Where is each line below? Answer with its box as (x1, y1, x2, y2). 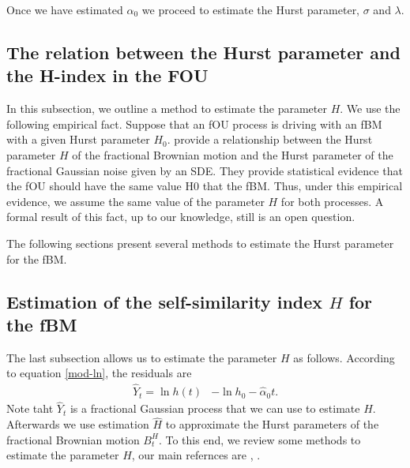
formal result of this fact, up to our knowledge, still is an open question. (6, 208, 355, 225)
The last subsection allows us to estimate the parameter (6, 349, 277, 365)
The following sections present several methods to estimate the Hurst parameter (6, 234, 394, 251)
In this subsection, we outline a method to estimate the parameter (6, 100, 327, 117)
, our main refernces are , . (131, 447, 261, 463)
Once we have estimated (6, 2, 123, 17)
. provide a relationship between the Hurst (167, 131, 373, 148)
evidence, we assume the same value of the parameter (6, 193, 265, 209)
